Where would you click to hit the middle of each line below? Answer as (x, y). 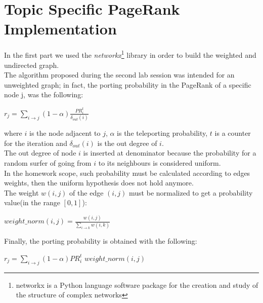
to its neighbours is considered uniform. (160, 162)
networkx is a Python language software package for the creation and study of (137, 285)
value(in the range (32, 202)
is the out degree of (127, 143)
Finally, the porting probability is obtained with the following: (101, 241)
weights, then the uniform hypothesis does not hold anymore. (99, 183)
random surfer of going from (48, 162)
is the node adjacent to (65, 133)
